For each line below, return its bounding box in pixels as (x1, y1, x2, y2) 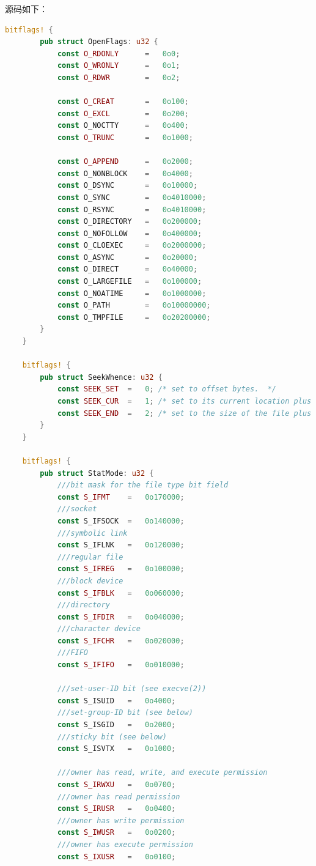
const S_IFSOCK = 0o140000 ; (57, 516, 185, 525)
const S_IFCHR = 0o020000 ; (57, 636, 185, 645)
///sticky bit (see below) (57, 732, 167, 741)
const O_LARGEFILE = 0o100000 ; (57, 277, 202, 286)
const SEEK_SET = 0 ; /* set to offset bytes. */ (57, 385, 276, 394)
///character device (57, 624, 141, 634)
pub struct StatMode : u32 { (40, 468, 154, 478)
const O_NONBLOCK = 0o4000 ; (57, 169, 193, 178)
